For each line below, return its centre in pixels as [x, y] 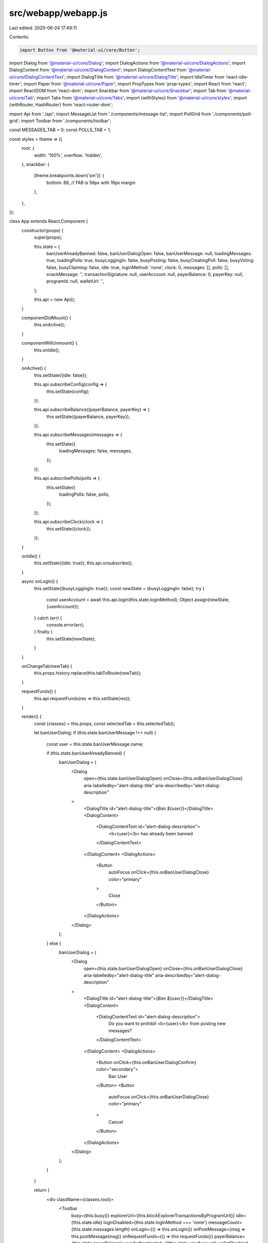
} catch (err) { [48, 618]
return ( [42, 1190]
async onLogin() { [40, 581]
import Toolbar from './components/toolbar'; [66, 121]
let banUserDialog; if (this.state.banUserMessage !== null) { [95, 733]
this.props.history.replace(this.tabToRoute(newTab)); [88, 673]
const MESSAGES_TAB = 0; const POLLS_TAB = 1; [60, 130]
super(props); [48, 237]
